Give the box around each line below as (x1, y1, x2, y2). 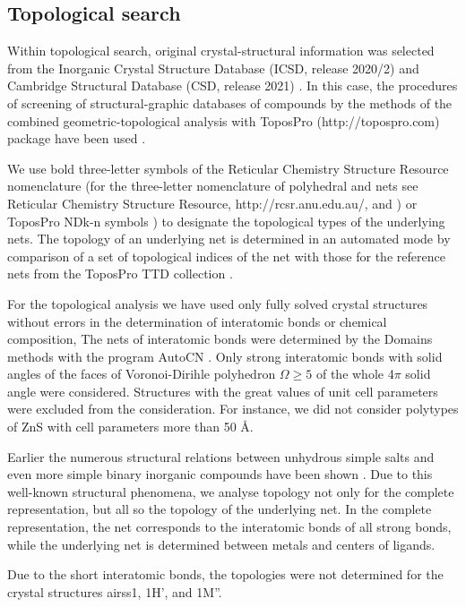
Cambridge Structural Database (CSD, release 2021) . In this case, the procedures (7, 76, 458, 95)
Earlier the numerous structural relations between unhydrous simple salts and (7, 447, 435, 466)
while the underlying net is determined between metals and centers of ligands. (7, 534, 436, 553)
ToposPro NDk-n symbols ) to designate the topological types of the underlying (7, 211, 445, 230)
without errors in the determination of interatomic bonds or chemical (7, 312, 387, 330)
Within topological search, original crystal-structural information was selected (7, 41, 435, 60)
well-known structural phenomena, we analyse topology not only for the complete (7, 482, 454, 500)
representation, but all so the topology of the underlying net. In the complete (7, 500, 432, 518)
